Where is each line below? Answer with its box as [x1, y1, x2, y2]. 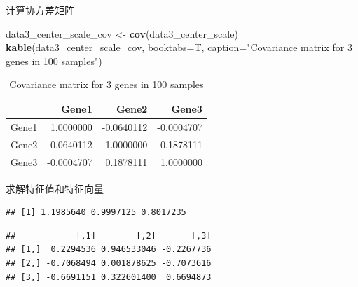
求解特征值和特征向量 [6, 181, 104, 195]
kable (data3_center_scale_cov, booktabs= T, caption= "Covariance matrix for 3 [6, 40, 352, 55]
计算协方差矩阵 [6, 3, 74, 17]
